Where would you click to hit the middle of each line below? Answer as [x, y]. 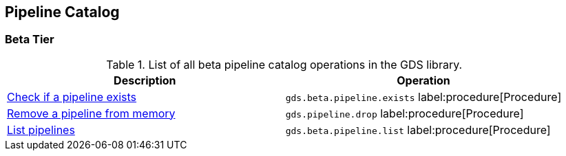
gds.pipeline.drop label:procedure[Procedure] [405, 113]
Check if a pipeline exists [72, 97]
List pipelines [41, 130]
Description [145, 80]
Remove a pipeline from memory [91, 113]
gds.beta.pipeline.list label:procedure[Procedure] [418, 130]
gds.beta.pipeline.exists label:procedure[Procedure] [423, 97]
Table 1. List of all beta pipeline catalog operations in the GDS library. [284, 64]
